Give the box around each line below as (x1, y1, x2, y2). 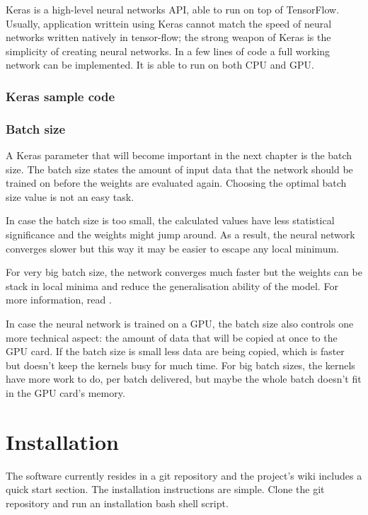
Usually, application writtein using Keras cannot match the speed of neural (6, 16, 332, 30)
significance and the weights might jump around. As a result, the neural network (6, 227, 355, 241)
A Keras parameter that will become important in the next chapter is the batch (6, 148, 352, 163)
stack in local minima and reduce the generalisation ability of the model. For (6, 278, 338, 293)
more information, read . (6, 292, 112, 307)
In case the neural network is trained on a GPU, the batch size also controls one (6, 316, 354, 330)
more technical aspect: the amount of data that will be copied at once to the (6, 330, 338, 345)
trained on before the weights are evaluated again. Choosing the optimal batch (6, 175, 347, 190)
